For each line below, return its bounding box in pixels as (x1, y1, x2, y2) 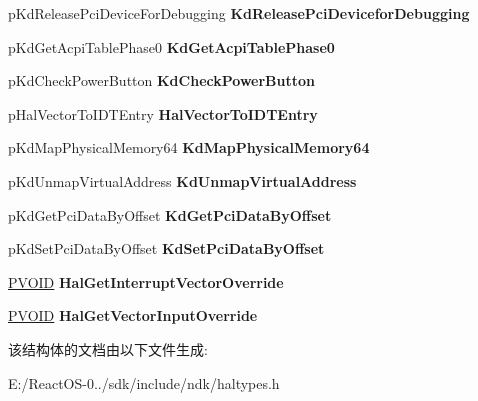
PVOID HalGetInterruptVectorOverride (8, 271, 284, 292)
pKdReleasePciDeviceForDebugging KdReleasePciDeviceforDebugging (8, 3, 470, 23)
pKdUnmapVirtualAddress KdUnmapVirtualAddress (8, 170, 357, 191)
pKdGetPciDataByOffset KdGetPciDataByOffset (8, 204, 332, 225)
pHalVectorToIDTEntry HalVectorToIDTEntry (8, 103, 318, 124)
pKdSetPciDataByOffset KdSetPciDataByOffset (8, 238, 325, 259)
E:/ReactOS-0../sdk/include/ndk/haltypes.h (8, 372, 280, 393)
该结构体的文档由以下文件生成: (8, 338, 208, 359)
